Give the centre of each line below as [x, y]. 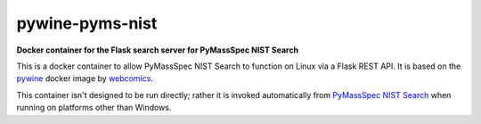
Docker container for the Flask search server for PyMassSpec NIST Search [157, 50]
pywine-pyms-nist [87, 23]
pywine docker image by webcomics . [85, 79]
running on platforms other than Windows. [94, 108]
